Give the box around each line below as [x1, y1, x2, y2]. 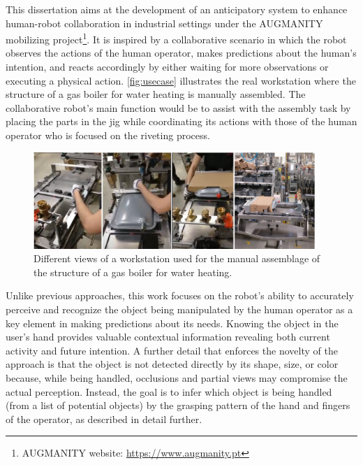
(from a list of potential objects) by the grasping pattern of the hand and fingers [6, 398, 350, 413]
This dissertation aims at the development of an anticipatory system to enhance [6, 2, 348, 16]
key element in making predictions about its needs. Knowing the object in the [6, 315, 339, 330]
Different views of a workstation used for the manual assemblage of [34, 251, 320, 266]
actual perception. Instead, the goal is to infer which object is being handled [6, 384, 332, 399]
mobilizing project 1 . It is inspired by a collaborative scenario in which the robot [6, 30, 347, 46]
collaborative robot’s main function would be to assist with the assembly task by [6, 100, 351, 115]
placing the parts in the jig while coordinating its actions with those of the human [6, 114, 357, 129]
